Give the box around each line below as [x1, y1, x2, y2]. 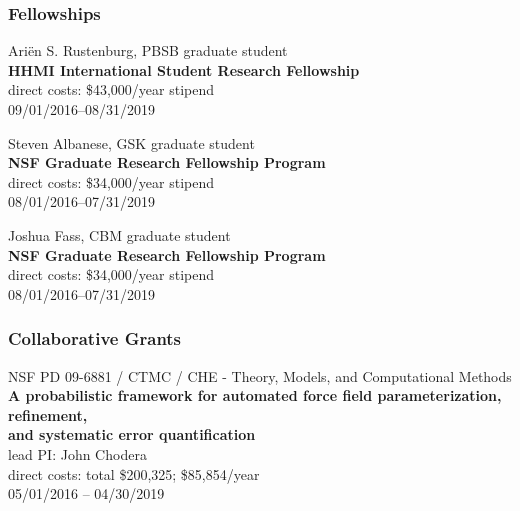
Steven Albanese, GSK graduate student [8, 132, 255, 153]
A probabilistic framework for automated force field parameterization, [8, 385, 502, 406]
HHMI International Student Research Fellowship [8, 59, 360, 80]
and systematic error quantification [8, 424, 256, 445]
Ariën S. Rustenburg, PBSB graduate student [8, 40, 288, 61]
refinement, [8, 404, 88, 425]
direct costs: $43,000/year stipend [8, 79, 215, 100]
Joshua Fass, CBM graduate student [8, 224, 231, 245]
